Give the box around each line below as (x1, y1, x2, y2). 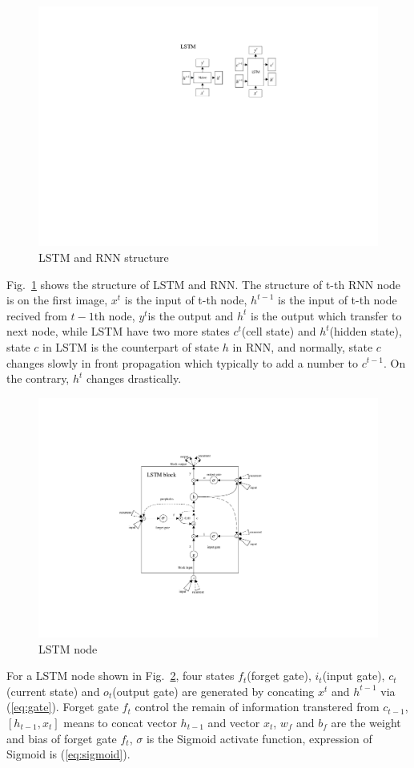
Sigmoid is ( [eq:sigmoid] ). (6, 746, 131, 762)
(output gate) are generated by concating (112, 682, 315, 699)
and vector (207, 714, 260, 731)
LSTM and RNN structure (38, 248, 169, 265)
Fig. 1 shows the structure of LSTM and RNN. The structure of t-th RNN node (6, 275, 401, 292)
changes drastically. (86, 370, 182, 387)
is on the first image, (6, 292, 108, 308)
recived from (6, 307, 67, 324)
